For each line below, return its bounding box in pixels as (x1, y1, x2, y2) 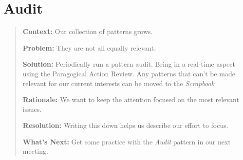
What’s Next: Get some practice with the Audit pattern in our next (22, 136, 231, 146)
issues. (22, 104, 42, 114)
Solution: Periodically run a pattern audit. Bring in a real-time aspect (22, 59, 236, 69)
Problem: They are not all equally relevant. (22, 42, 156, 53)
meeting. (22, 146, 48, 156)
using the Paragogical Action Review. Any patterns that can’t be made (22, 68, 235, 78)
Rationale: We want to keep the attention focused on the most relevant (22, 94, 239, 105)
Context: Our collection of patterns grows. (22, 26, 153, 36)
